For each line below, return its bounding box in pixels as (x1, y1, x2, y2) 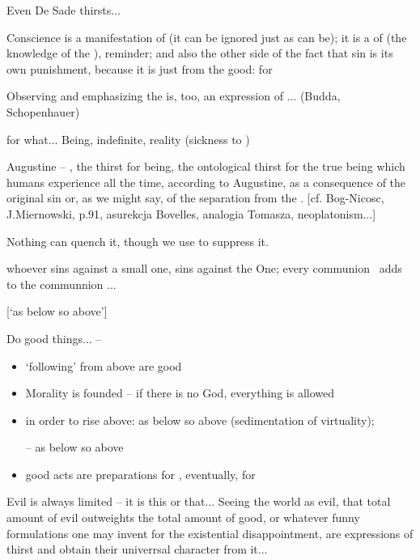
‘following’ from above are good (25, 357, 182, 374)
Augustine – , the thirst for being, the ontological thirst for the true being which (6, 158, 405, 175)
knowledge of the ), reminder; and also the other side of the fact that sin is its (6, 45, 393, 62)
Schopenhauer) (6, 103, 80, 120)
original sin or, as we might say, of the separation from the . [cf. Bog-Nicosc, (6, 189, 384, 206)
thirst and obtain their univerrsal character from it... (6, 541, 268, 558)
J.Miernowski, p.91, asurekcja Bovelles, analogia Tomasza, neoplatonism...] (6, 205, 376, 222)
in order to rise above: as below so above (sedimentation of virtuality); (25, 411, 375, 428)
